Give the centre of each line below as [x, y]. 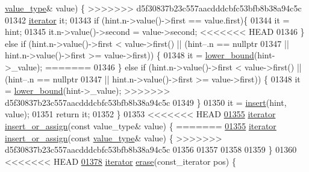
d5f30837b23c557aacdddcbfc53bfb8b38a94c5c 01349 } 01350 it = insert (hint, [146, 102]
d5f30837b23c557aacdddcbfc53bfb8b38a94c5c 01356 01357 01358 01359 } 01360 [151, 149]
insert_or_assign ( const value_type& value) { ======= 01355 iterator [141, 125]
